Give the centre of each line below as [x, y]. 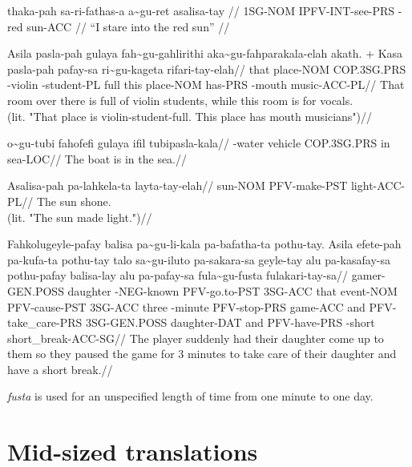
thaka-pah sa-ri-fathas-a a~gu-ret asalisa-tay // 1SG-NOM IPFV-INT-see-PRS [201, 10]
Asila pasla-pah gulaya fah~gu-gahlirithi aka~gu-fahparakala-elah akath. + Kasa [205, 53]
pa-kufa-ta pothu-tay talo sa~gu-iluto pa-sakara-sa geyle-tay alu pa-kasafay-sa [199, 259]
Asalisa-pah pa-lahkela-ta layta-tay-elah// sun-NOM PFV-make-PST [178, 185]
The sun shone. [74, 201]
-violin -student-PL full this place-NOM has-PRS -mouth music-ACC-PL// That [206, 85]
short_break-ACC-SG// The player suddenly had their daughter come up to [196, 338]
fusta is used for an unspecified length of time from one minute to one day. [190, 396]
